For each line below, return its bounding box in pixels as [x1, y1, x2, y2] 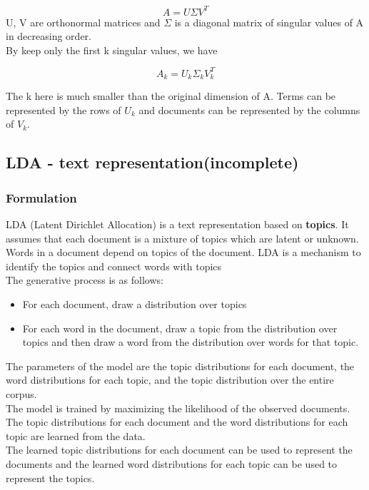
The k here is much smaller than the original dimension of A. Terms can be [6, 88, 336, 103]
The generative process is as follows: [6, 272, 163, 287]
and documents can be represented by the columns [138, 102, 360, 117]
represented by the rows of [6, 102, 121, 117]
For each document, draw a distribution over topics [22, 296, 247, 311]
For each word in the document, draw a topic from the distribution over [22, 320, 338, 335]
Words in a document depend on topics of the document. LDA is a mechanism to [6, 245, 361, 260]
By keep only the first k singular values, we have [6, 42, 218, 57]
